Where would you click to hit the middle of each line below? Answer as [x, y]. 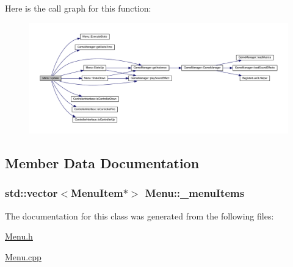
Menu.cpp [23, 256]
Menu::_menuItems [195, 193]
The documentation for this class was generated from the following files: [139, 215]
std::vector [31, 193]
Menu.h [19, 236]
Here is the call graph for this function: [78, 8]
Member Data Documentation [102, 162]
